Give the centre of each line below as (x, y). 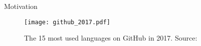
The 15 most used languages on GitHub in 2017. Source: (111, 38)
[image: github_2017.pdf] (67, 22)
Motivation (21, 6)
